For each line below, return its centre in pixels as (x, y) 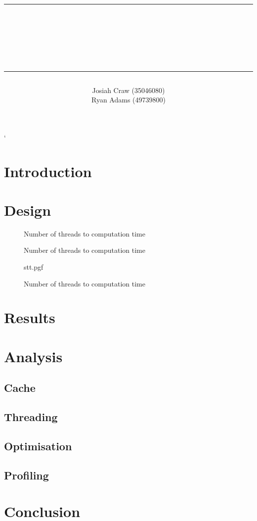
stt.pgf (34, 267)
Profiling (26, 475)
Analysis (33, 356)
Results (30, 317)
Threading (31, 417)
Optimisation (38, 446)
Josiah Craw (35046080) (128, 90)
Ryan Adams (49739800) (128, 100)
